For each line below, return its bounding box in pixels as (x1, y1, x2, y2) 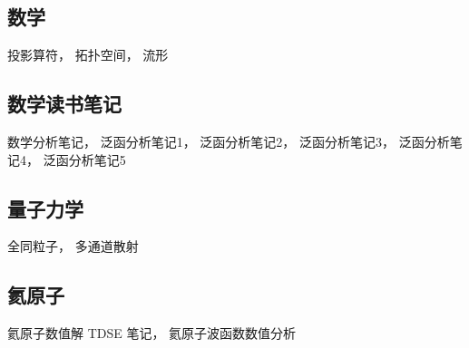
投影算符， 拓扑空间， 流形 (7, 45, 169, 64)
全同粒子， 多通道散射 (7, 237, 139, 256)
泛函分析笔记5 (43, 150, 126, 169)
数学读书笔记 (7, 90, 122, 118)
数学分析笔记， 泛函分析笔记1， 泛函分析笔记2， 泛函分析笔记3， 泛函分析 (7, 132, 450, 150)
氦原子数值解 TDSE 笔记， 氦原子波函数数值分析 (7, 324, 297, 343)
